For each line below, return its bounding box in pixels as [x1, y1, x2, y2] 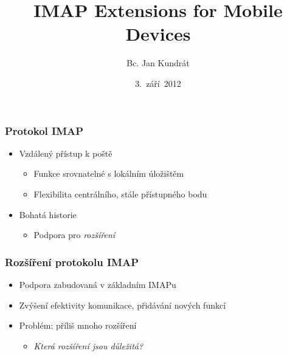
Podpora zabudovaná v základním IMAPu [19, 278, 176, 290]
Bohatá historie [19, 208, 77, 221]
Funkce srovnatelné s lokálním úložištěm [33, 167, 184, 180]
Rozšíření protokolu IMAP [5, 254, 139, 269]
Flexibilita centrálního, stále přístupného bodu [33, 187, 207, 200]
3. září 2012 [135, 77, 181, 89]
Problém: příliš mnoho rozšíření [19, 319, 137, 332]
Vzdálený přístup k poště [19, 146, 112, 159]
